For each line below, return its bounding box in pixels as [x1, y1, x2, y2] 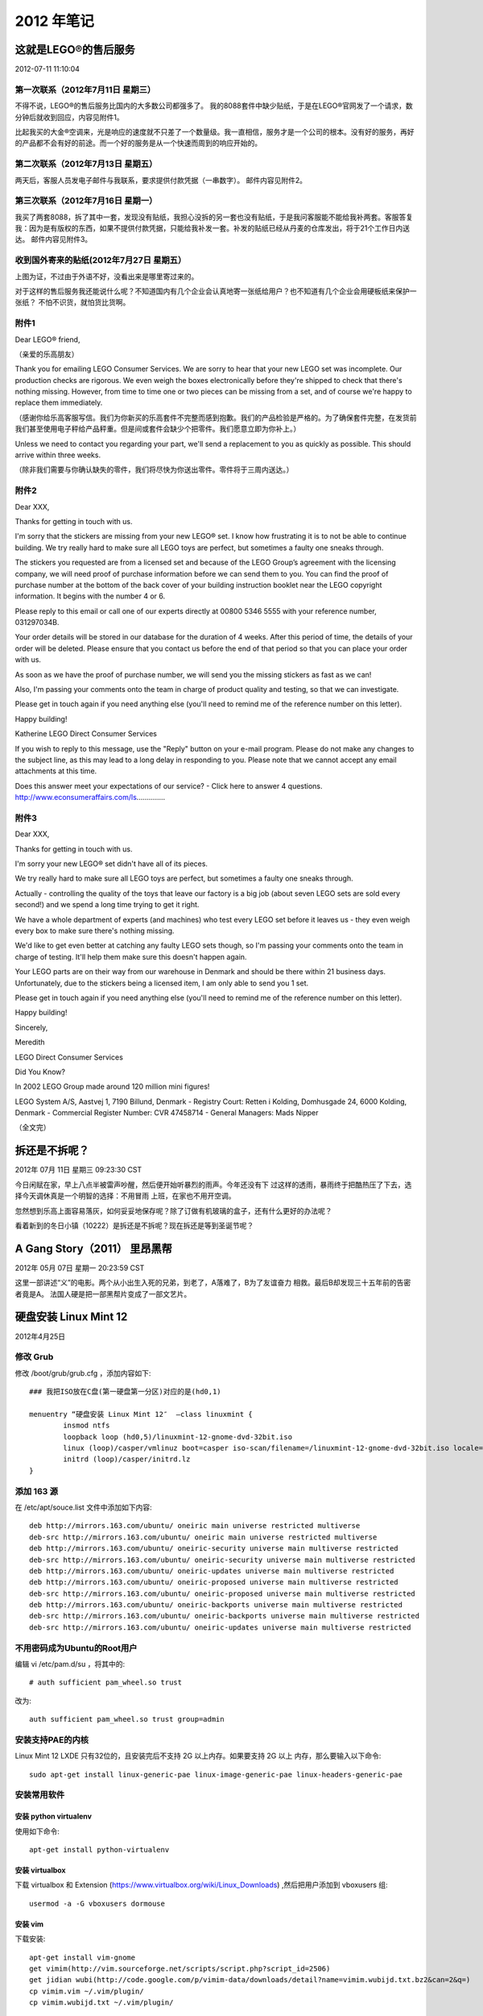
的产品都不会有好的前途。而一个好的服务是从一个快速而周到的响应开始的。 [14, 138, 262, 148]
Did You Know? [14, 1067, 66, 1077]
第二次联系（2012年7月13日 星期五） [14, 158, 158, 169]
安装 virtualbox [14, 1865, 66, 1875]
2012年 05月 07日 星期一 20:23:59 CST [14, 1263, 145, 1272]
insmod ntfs [63, 1421, 110, 1431]
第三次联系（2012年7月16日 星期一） [14, 195, 158, 206]
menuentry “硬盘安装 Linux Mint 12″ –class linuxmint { [29, 1410, 253, 1418]
